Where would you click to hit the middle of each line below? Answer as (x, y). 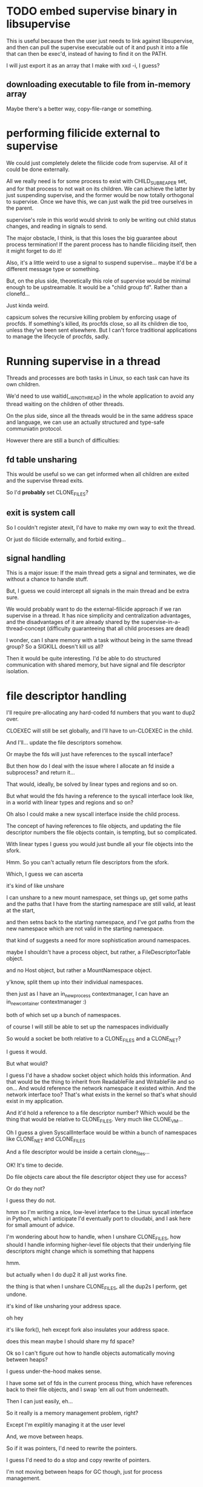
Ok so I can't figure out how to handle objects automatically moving (91, 1353)
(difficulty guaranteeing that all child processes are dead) (118, 628)
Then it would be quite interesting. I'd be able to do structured (84, 659)
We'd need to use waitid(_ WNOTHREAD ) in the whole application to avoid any (100, 397)
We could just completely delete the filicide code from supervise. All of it (97, 163)
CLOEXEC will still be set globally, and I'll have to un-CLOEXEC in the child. (100, 731)
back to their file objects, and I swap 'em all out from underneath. (88, 1389)
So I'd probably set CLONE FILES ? (48, 493)
